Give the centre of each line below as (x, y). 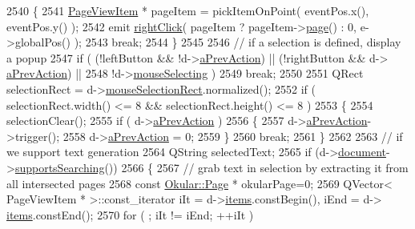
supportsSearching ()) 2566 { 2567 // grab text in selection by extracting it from (212, 167)
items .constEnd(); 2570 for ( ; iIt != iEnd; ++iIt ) (130, 214)
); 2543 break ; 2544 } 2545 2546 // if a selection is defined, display (238, 42)
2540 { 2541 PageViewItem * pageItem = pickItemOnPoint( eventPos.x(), (188, 10)
